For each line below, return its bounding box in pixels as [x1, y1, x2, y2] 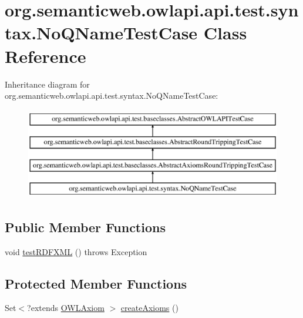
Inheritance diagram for [5, 78, 90, 90]
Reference [5, 43, 86, 68]
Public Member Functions [5, 217, 166, 236]
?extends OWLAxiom [27, 302, 105, 314]
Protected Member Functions [5, 274, 187, 292]
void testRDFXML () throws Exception [5, 245, 147, 257]
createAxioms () [120, 302, 179, 314]
